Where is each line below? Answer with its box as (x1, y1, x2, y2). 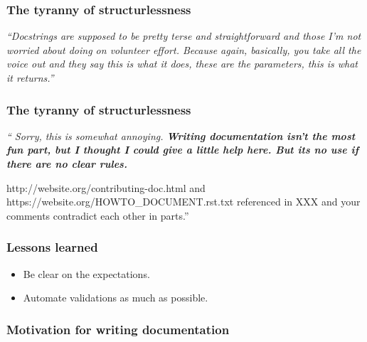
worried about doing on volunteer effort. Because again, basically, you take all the (6, 42, 361, 57)
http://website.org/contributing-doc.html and (6, 180, 206, 195)
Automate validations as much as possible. (23, 290, 208, 305)
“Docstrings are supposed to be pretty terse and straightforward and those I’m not (6, 28, 361, 43)
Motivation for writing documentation (6, 320, 230, 338)
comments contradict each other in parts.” (6, 208, 189, 223)
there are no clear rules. (6, 156, 127, 171)
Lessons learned (6, 238, 98, 256)
